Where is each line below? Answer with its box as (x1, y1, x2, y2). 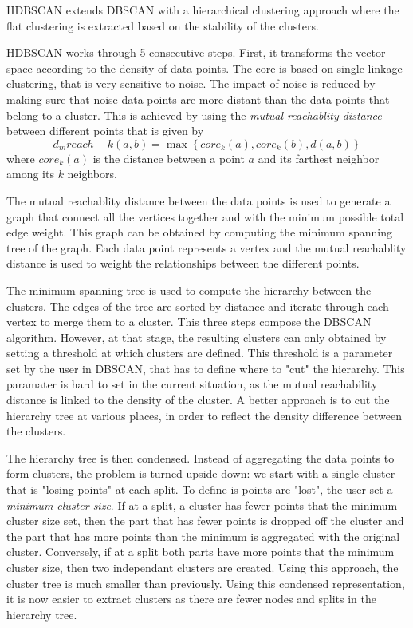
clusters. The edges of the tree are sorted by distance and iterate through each (6, 297, 389, 314)
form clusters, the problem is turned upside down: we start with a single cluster (6, 465, 395, 482)
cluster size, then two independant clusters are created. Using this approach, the (6, 559, 399, 575)
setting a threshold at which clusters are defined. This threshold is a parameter (6, 344, 393, 361)
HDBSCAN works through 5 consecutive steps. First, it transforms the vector (6, 44, 386, 61)
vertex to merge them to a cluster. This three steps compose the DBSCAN (6, 313, 372, 330)
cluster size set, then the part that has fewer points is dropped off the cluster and (6, 512, 404, 529)
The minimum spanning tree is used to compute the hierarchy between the (6, 281, 372, 298)
